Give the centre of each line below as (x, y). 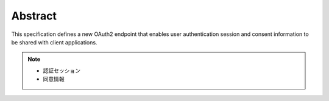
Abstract (34, 16)
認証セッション (62, 71)
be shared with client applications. (54, 42)
